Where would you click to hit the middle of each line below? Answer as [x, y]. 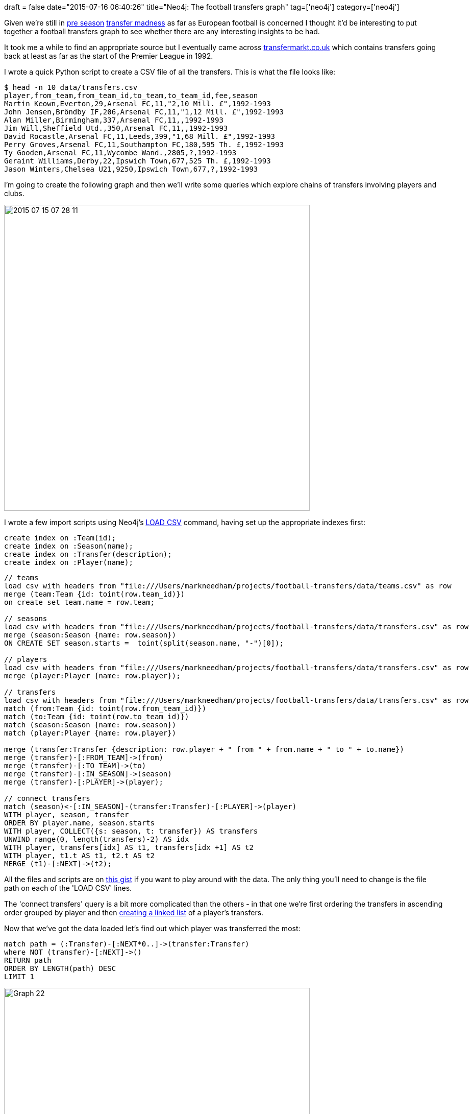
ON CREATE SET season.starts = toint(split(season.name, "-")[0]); [144, 643]
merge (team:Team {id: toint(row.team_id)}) [95, 594]
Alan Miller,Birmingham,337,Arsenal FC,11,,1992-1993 [114, 120]
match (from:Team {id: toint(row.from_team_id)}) [105, 708]
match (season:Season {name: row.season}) [90, 725]
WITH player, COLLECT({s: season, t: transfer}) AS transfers [131, 831]
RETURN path [28, 960]
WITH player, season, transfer [67, 815]
